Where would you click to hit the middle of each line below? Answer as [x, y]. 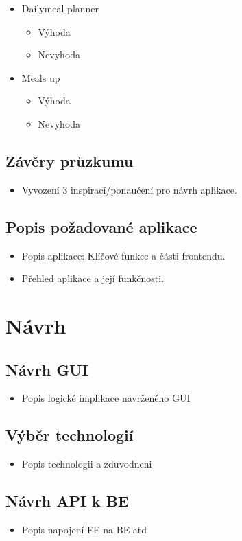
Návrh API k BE [67, 501]
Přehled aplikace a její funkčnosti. [93, 278]
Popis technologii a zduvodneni [87, 464]
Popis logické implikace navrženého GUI [106, 398]
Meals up [41, 77]
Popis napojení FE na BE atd [84, 529]
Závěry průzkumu [70, 160]
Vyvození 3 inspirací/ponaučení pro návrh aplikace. [129, 189]
